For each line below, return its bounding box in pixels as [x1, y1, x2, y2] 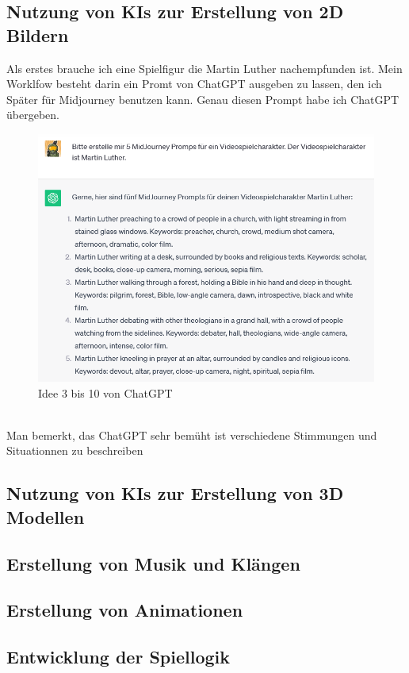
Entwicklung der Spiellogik [6, 644, 231, 669]
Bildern [6, 22, 69, 47]
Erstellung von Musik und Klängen [6, 551, 300, 575]
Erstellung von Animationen [6, 598, 243, 622]
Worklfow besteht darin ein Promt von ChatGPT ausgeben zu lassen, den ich [6, 75, 382, 92]
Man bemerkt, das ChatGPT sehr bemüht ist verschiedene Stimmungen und [6, 426, 377, 443]
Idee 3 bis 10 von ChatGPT [38, 384, 173, 401]
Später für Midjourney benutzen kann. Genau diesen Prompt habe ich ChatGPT [6, 90, 399, 107]
